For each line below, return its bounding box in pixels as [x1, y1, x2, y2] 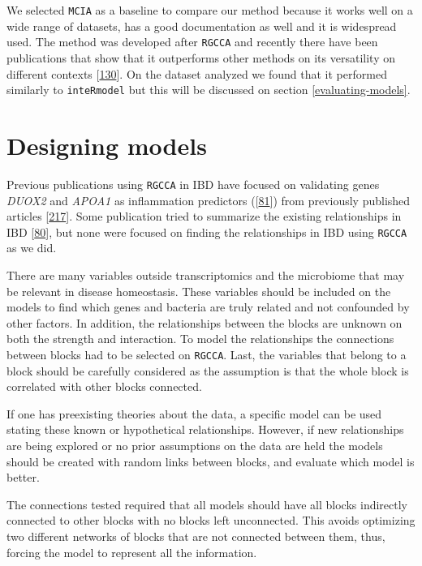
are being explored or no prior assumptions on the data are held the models [6, 436, 383, 453]
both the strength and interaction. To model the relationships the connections [6, 330, 394, 347]
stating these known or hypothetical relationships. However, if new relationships [6, 421, 404, 438]
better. [6, 469, 40, 486]
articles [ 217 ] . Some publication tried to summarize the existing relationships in [6, 208, 402, 225]
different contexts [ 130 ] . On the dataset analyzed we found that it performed [6, 65, 387, 82]
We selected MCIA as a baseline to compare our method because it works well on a [6, 2, 413, 18]
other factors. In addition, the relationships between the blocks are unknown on [6, 314, 403, 331]
